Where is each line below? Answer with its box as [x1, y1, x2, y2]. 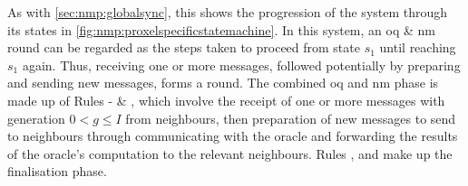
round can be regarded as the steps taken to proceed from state [7, 38, 360, 57]
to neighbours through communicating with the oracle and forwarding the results [7, 126, 458, 145]
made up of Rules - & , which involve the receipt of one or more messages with [7, 90, 445, 109]
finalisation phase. [7, 162, 107, 181]
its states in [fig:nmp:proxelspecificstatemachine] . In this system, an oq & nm [7, 20, 435, 39]
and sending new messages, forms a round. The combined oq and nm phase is [7, 73, 439, 92]
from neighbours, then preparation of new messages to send [125, 108, 456, 127]
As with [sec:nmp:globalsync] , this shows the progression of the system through [7, 3, 448, 21]
